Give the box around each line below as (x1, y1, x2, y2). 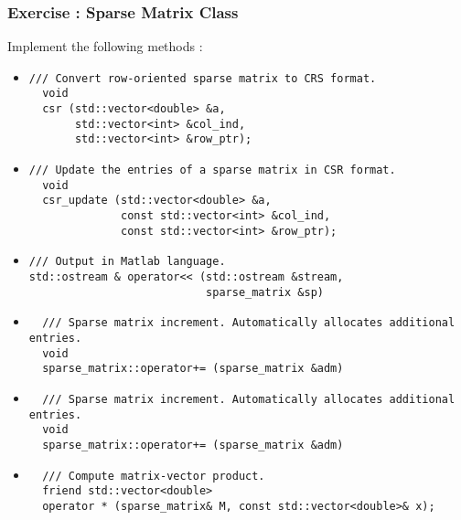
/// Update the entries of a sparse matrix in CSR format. (28, 164, 396, 177)
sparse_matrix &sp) (206, 285, 324, 299)
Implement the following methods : (7, 37, 203, 56)
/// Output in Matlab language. (28, 255, 226, 269)
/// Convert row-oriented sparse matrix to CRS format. (28, 71, 377, 85)
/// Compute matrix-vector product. (42, 469, 265, 483)
